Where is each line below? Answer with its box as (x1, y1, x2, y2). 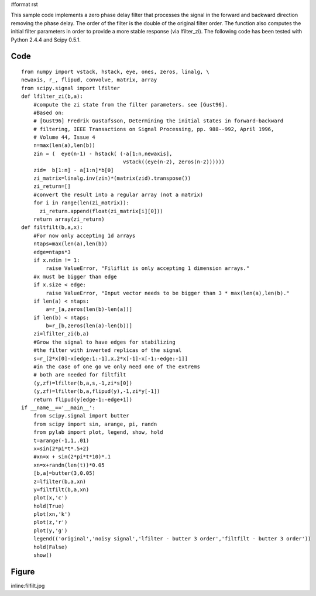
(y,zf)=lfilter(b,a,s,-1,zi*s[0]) (33, 379, 133, 386)
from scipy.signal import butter (33, 413, 130, 419)
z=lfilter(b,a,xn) (33, 478, 87, 485)
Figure (11, 567, 35, 577)
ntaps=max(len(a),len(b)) (33, 241, 108, 247)
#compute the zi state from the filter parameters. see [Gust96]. (33, 101, 228, 108)
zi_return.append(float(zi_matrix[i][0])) (39, 208, 163, 214)
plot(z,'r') (33, 519, 68, 526)
